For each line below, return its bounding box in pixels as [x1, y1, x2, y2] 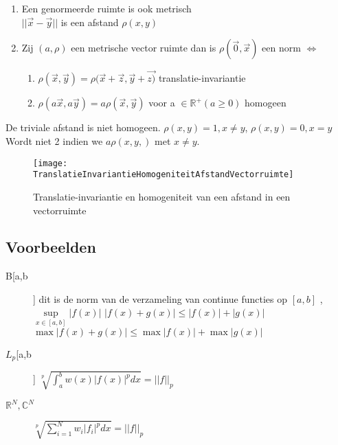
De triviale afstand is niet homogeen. [5, 120, 161, 135]
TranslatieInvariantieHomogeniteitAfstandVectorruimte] [33, 170, 294, 180]
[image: [33, 158, 68, 168]
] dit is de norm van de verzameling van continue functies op [33, 291, 288, 306]
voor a [148, 95, 175, 110]
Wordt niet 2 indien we [5, 134, 103, 148]
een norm [262, 41, 301, 55]
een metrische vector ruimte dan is [71, 41, 216, 55]
